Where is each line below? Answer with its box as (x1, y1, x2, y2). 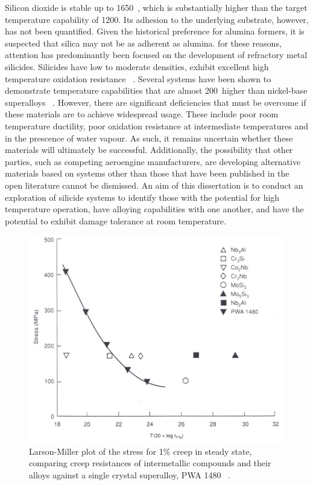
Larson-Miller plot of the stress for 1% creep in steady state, (29, 444, 252, 457)
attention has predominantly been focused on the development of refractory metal (5, 48, 308, 61)
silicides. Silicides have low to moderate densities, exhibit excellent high (5, 60, 269, 73)
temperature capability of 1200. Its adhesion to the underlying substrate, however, (5, 13, 309, 25)
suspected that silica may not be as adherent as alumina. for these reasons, (5, 36, 282, 49)
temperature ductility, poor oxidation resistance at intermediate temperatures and (5, 119, 308, 132)
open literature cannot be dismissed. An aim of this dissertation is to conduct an (5, 178, 303, 191)
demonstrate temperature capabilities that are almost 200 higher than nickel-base (5, 84, 308, 97)
